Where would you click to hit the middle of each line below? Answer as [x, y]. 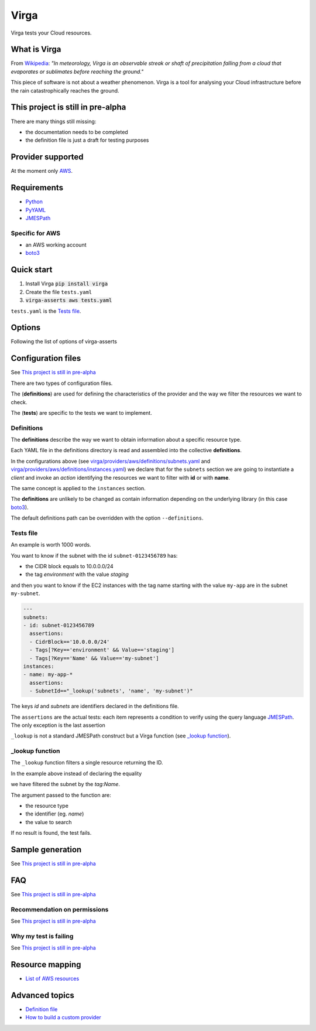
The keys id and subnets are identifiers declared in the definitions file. [95, 706]
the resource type [47, 806]
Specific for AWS [36, 233]
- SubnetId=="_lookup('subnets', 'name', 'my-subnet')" [111, 691]
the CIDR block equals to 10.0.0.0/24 [69, 566]
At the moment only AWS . [42, 171]
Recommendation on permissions [60, 909]
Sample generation [46, 849]
